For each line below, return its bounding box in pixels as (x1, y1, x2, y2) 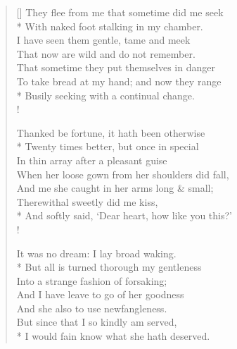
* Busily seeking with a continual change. (16, 87, 195, 102)
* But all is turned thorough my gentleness (16, 259, 202, 274)
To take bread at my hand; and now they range (16, 73, 222, 88)
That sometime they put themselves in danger (16, 60, 215, 75)
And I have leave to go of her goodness (16, 287, 184, 302)
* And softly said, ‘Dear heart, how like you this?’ (16, 208, 232, 223)
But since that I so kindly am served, (16, 314, 177, 329)
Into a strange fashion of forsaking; (16, 273, 167, 288)
